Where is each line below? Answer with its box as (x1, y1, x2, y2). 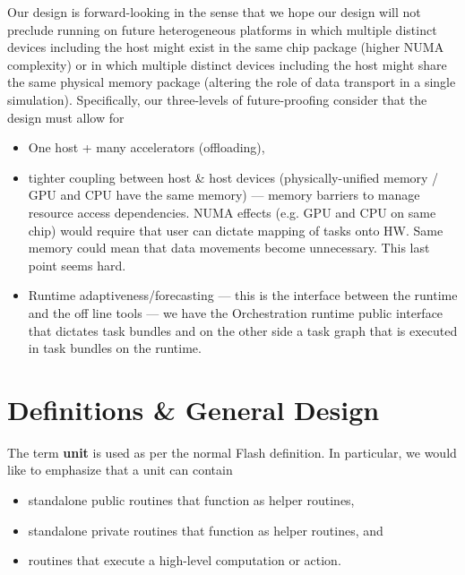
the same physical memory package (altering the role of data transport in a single (7, 73, 456, 91)
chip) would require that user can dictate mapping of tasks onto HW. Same (28, 220, 443, 239)
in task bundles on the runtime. (28, 339, 202, 357)
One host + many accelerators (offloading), (28, 138, 265, 157)
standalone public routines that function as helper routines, (28, 491, 355, 509)
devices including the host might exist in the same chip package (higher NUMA (7, 38, 444, 56)
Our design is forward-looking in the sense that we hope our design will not (7, 3, 421, 21)
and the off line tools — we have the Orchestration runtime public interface (28, 303, 443, 322)
